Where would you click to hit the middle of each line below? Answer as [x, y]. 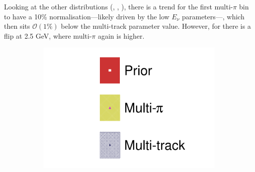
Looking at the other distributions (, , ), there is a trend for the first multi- [119, 6]
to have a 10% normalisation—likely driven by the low [87, 16]
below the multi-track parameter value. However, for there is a [156, 26]
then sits [17, 26]
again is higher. [121, 35]
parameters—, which [213, 16]
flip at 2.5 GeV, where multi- [48, 35]
